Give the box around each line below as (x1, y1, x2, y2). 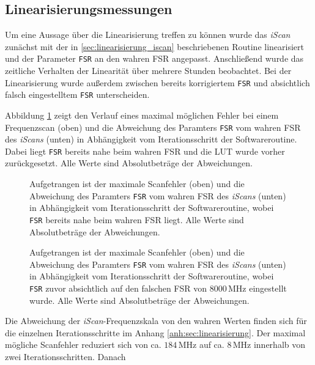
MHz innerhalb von (232, 338, 306, 351)
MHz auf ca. (178, 338, 224, 351)
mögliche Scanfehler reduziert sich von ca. (5, 338, 161, 351)
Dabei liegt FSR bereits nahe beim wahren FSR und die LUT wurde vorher (5, 144, 285, 157)
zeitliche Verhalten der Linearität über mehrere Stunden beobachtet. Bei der (5, 64, 292, 77)
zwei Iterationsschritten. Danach (5, 350, 126, 363)
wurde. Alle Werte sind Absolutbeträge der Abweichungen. (29, 293, 250, 306)
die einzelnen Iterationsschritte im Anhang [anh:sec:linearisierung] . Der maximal (5, 326, 306, 339)
